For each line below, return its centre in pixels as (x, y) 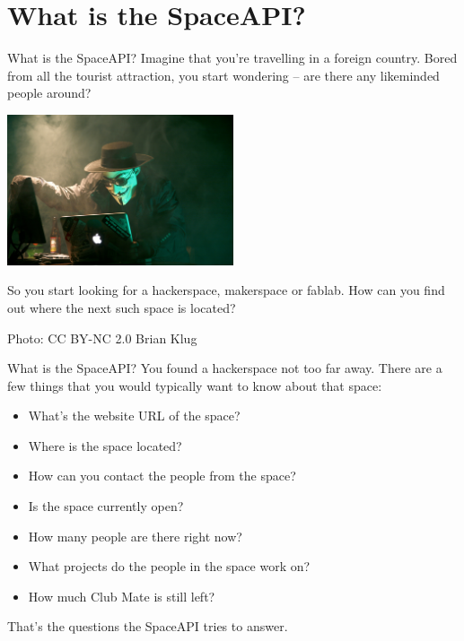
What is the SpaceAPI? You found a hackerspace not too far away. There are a (225, 368)
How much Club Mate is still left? (122, 596)
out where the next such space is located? (122, 307)
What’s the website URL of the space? (134, 416)
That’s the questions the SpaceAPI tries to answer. (148, 626)
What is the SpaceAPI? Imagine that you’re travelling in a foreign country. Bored (232, 58)
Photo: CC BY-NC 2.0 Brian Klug (102, 338)
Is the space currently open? (106, 506)
